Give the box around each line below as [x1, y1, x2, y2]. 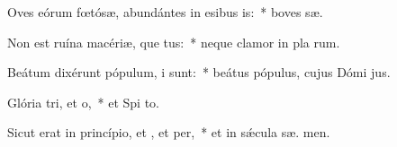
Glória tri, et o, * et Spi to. [7, 92, 159, 111]
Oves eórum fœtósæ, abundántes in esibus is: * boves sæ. [7, 3, 323, 21]
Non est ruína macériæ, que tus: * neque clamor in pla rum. [7, 32, 340, 51]
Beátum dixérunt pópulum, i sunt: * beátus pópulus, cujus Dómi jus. [7, 63, 391, 82]
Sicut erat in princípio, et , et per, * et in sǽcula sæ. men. [7, 123, 330, 142]
